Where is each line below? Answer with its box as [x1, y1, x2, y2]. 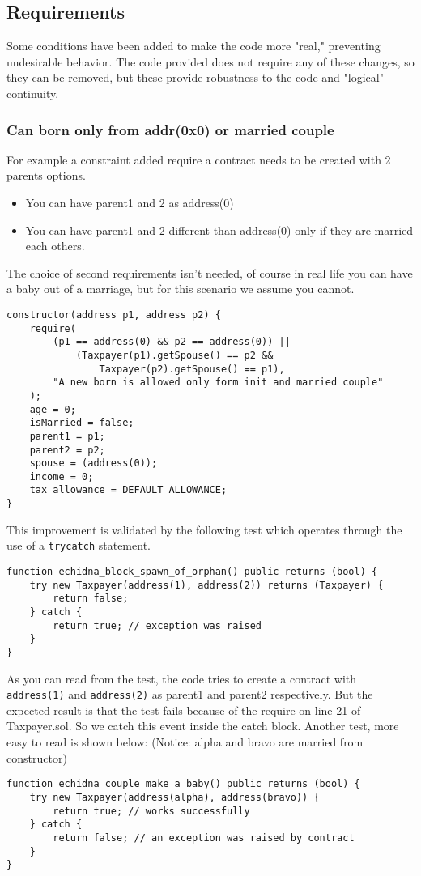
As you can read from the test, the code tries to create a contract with [6, 670, 357, 687]
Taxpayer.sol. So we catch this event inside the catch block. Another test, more [6, 717, 399, 734]
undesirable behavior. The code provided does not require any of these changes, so [6, 53, 415, 70]
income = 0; [29, 470, 94, 483]
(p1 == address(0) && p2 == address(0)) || [53, 336, 291, 348]
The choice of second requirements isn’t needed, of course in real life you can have [6, 264, 413, 281]
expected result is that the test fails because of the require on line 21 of [6, 701, 361, 718]
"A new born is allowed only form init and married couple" [53, 376, 384, 389]
